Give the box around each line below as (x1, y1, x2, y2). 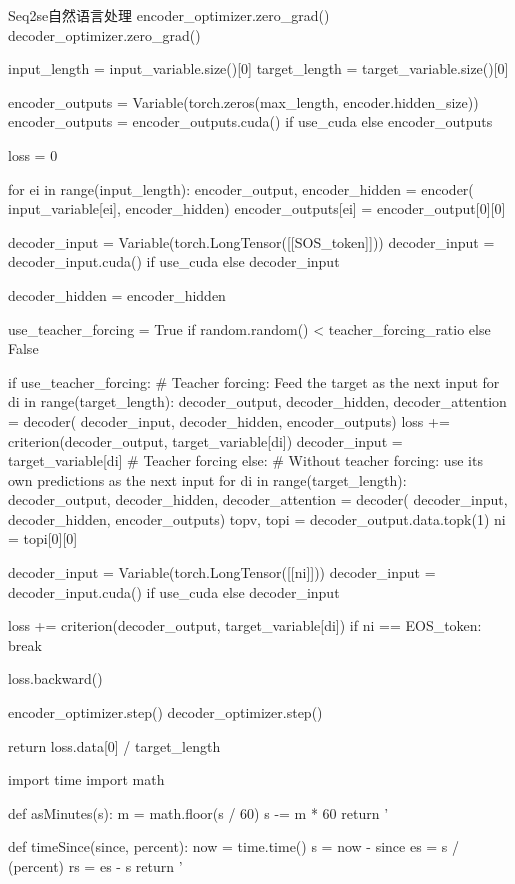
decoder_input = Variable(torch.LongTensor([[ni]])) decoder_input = (8, 562, 436, 583)
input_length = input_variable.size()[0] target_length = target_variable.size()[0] (8, 58, 509, 79)
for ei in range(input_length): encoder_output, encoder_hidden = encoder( (8, 178, 474, 199)
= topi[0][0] (8, 528, 78, 549)
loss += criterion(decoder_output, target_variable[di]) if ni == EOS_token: (8, 615, 482, 636)
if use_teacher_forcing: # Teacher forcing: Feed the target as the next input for (8, 371, 500, 392)
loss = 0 (8, 144, 58, 165)
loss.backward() (8, 668, 103, 689)
